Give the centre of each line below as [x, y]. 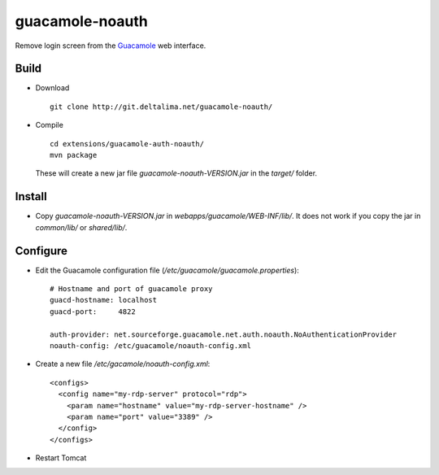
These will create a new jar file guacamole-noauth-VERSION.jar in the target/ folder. [176, 173]
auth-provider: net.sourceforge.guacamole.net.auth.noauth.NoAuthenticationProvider [224, 334]
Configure [41, 251]
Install [31, 196]
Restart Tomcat [61, 458]
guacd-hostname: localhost [104, 300]
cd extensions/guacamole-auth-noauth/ [127, 144]
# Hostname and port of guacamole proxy [131, 289]
